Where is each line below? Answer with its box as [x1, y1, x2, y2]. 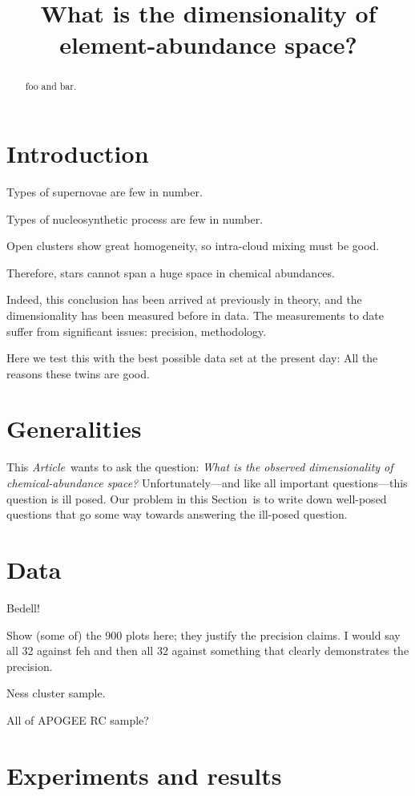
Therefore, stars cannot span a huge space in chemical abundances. [6, 264, 335, 281]
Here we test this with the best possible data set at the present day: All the [6, 350, 378, 366]
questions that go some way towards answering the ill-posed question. [6, 506, 348, 523]
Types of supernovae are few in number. [6, 183, 203, 200]
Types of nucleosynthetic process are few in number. [6, 210, 264, 227]
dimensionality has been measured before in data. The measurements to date [6, 306, 385, 323]
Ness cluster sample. [6, 685, 106, 701]
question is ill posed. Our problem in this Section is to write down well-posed [6, 490, 387, 507]
